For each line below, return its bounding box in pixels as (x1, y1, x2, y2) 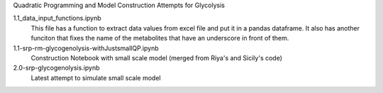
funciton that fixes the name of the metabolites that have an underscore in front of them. (30, 34, 289, 43)
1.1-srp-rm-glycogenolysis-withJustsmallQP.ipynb (13, 43, 159, 53)
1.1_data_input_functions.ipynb (13, 14, 102, 23)
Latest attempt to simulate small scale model (30, 73, 161, 82)
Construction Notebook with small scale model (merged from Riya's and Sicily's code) (30, 53, 283, 62)
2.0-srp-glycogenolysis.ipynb (13, 64, 100, 72)
